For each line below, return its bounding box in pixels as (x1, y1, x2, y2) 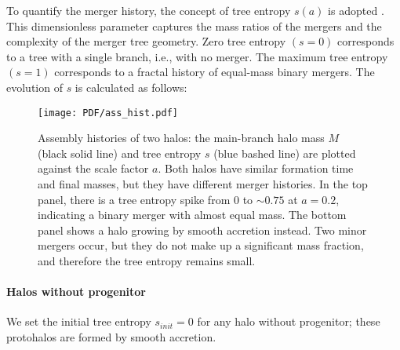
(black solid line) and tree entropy (38, 144, 202, 161)
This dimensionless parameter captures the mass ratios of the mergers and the (6, 17, 382, 34)
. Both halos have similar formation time (158, 160, 354, 177)
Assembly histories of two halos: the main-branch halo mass (38, 129, 325, 146)
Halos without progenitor (6, 283, 146, 300)
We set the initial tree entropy (6, 313, 151, 330)
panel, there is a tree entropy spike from (38, 191, 231, 207)
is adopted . (328, 2, 384, 18)
